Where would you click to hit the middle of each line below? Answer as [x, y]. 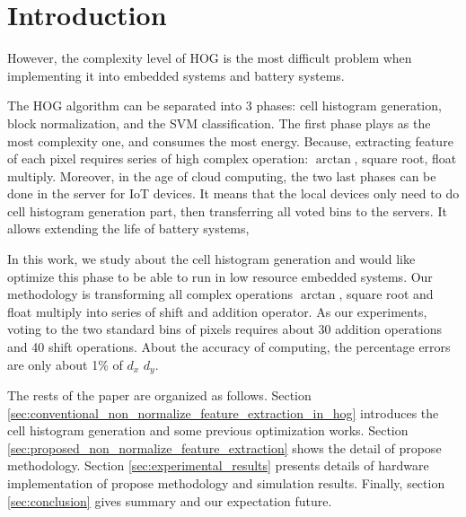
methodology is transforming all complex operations [150, 294]
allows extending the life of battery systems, [128, 228]
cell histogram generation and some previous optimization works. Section [208, 430]
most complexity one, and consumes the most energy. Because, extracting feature [230, 140]
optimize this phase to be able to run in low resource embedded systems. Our [220, 276]
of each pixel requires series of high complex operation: [158, 158]
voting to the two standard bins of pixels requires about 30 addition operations [224, 329]
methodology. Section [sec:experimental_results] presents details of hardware [218, 465]
